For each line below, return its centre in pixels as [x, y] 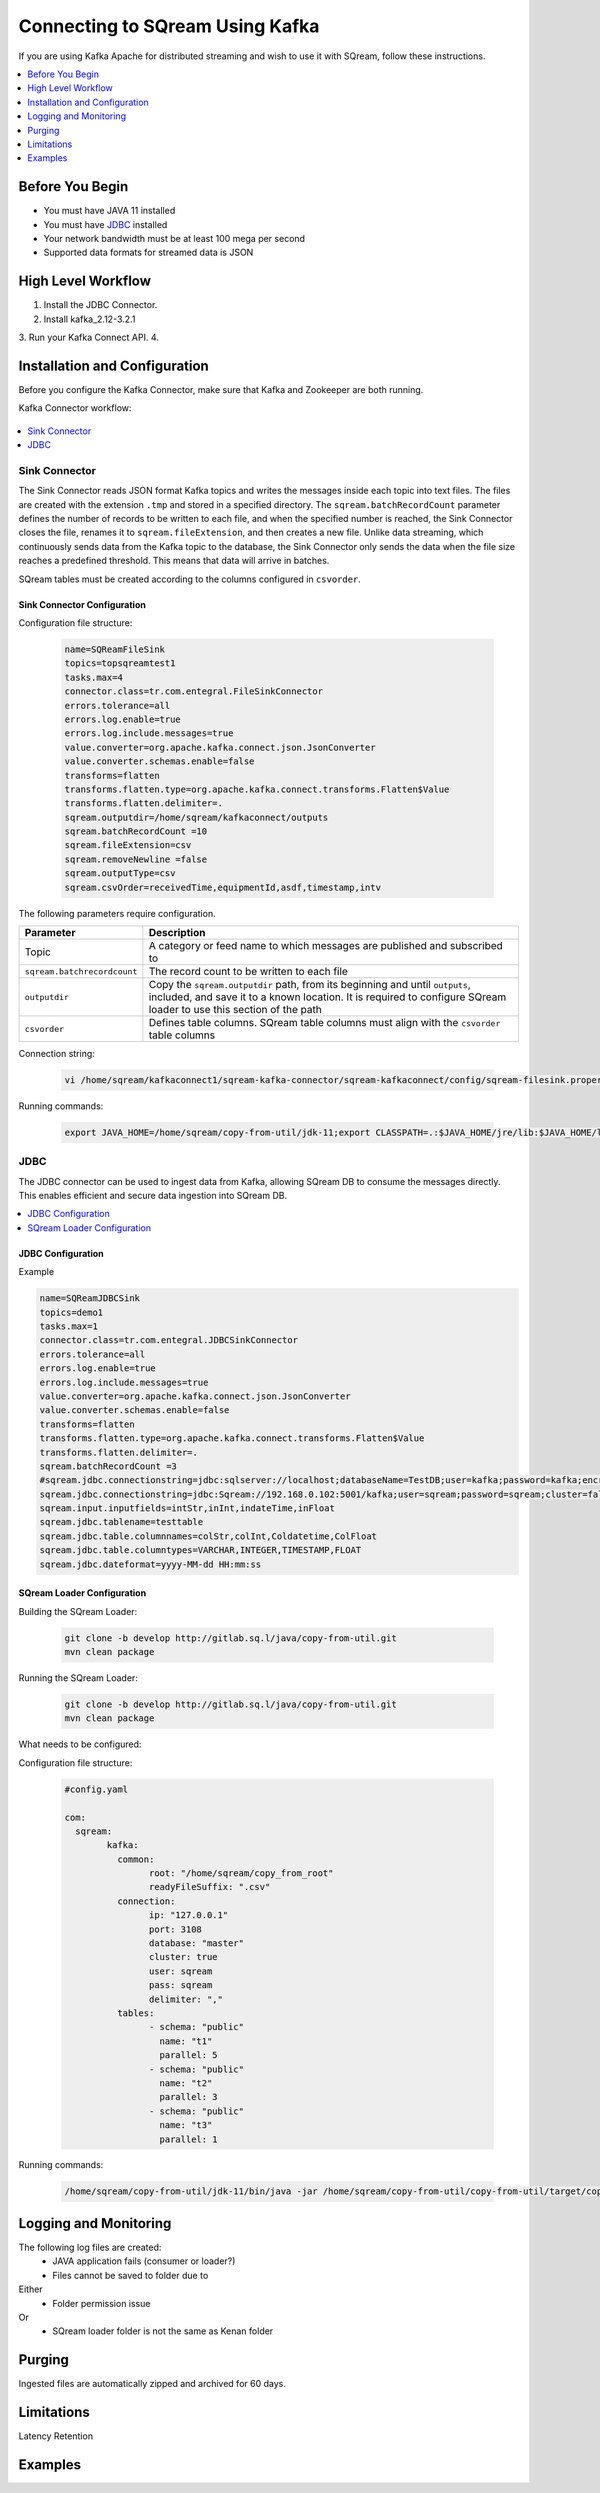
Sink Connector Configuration [82, 604]
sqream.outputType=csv [120, 873]
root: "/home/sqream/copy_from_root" [241, 1873]
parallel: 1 [189, 2139]
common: [135, 1859]
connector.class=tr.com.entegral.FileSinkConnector [194, 691]
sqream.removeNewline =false [136, 859]
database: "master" [196, 1943]
